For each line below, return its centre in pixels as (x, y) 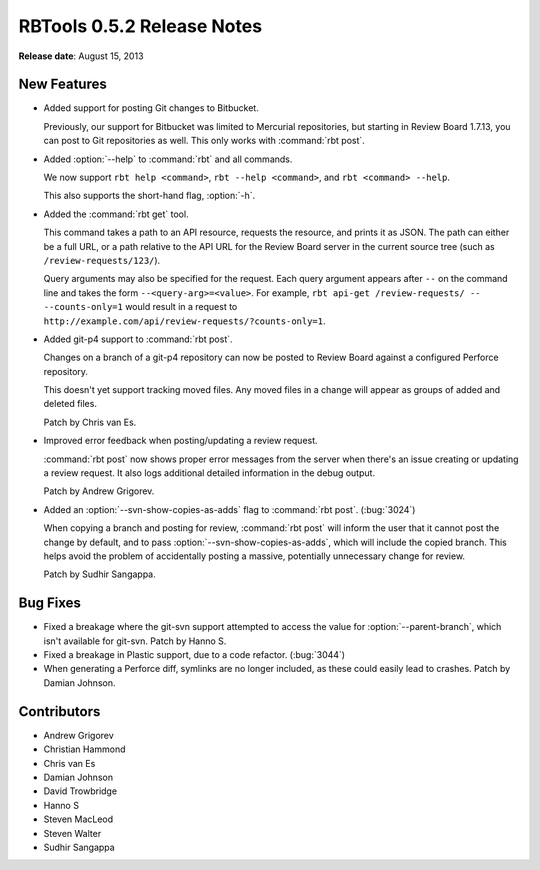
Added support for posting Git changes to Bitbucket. (151, 108)
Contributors (59, 711)
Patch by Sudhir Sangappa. (100, 574)
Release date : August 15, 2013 (81, 56)
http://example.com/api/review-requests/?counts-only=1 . (184, 321)
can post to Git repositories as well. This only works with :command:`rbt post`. (204, 141)
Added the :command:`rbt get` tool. (116, 214)
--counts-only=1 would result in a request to (140, 307)
